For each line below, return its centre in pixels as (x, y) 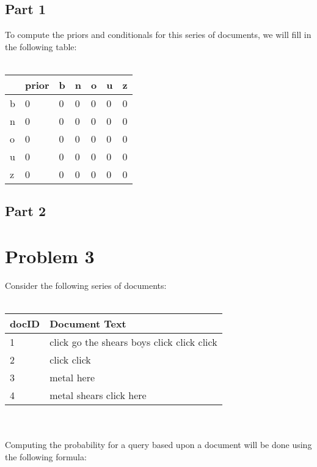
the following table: (41, 46)
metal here (72, 378)
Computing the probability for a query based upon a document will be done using (158, 445)
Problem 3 (50, 256)
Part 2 (26, 211)
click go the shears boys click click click (133, 342)
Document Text (88, 324)
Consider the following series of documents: (86, 285)
